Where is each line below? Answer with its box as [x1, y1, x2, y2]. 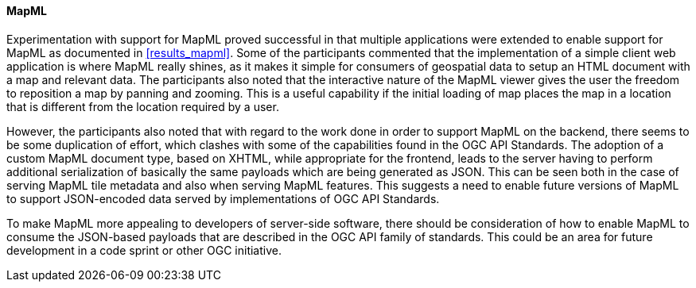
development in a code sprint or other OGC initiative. [6, 243, 282, 257]
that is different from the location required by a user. [6, 99, 279, 113]
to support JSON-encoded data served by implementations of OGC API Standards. [6, 191, 440, 205]
